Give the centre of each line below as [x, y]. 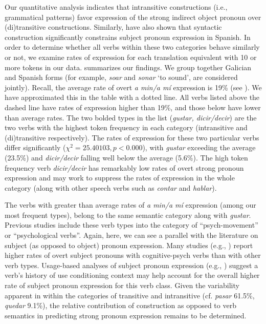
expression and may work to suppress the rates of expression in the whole [120, 178]
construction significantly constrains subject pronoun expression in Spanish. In [128, 37]
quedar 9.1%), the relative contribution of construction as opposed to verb [120, 305]
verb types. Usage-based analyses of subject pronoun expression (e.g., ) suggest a [131, 265]
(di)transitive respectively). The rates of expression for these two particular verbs [132, 137]
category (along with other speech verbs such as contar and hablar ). [111, 187]
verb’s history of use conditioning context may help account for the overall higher [132, 275]
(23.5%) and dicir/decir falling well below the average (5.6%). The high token [126, 157]
